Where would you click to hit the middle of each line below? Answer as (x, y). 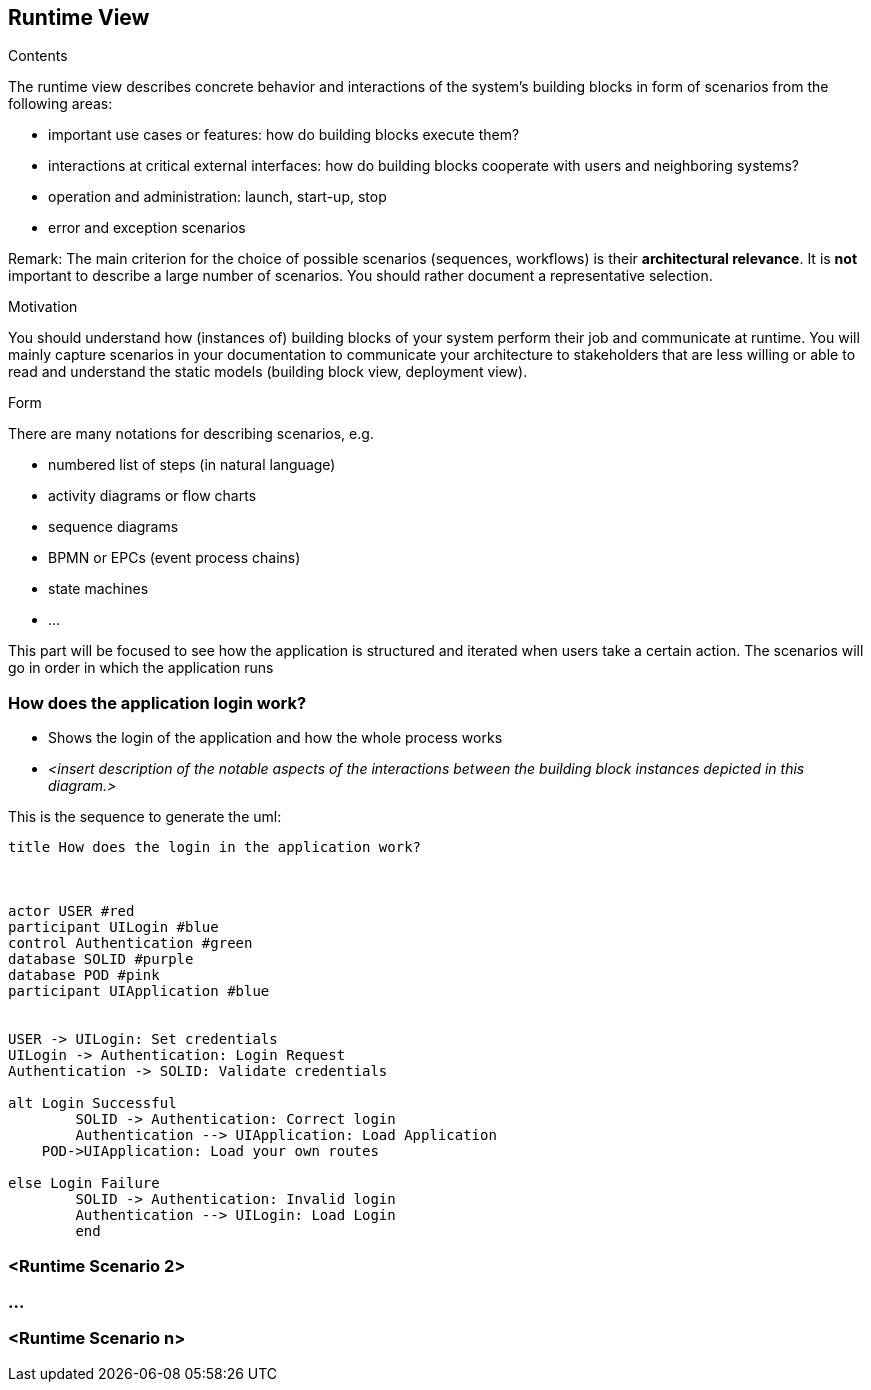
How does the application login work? (157, 702)
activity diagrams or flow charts (152, 496)
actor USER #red (71, 911)
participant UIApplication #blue (139, 991)
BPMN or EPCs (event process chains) (174, 558)
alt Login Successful (92, 1103)
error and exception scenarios (147, 228)
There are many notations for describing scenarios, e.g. (191, 434)
